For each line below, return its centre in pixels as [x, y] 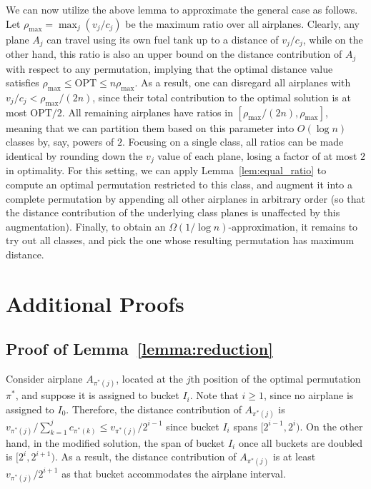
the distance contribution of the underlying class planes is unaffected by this [173, 212]
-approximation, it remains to [293, 226]
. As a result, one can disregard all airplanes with [243, 82]
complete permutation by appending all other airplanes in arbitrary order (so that [185, 198]
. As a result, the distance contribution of [145, 457]
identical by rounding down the [74, 155]
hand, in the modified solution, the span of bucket [115, 442]
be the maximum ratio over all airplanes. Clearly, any [242, 23]
